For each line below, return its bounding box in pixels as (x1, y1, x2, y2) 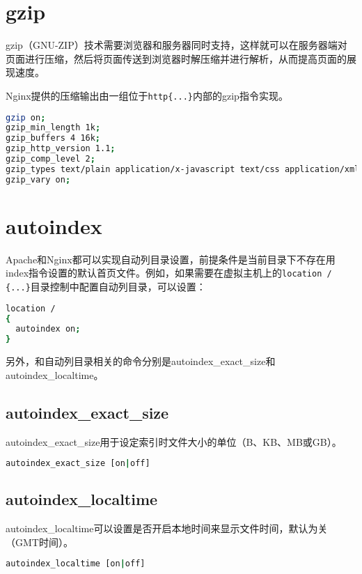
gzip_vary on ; (6, 174, 71, 185)
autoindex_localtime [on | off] (6, 559, 145, 569)
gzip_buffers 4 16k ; (6, 133, 101, 143)
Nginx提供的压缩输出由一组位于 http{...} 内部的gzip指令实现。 (6, 88, 288, 102)
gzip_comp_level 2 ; (6, 154, 95, 164)
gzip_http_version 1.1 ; (6, 143, 116, 154)
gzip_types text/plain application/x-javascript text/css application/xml (6, 164, 360, 174)
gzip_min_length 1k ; (6, 123, 101, 133)
